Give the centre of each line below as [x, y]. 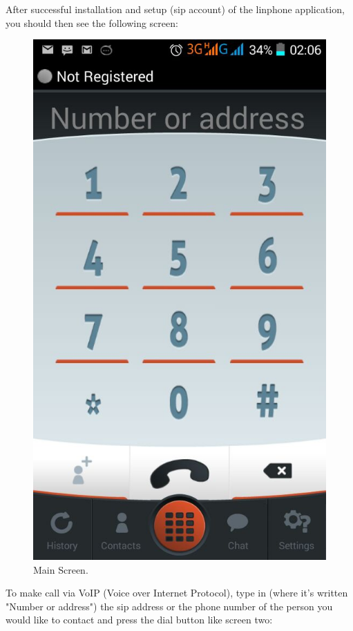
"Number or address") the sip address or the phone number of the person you [169, 606]
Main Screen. [61, 569]
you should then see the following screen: [92, 22]
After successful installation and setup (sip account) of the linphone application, [175, 9]
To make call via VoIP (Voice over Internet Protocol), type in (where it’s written [177, 593]
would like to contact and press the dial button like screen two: [139, 620]
